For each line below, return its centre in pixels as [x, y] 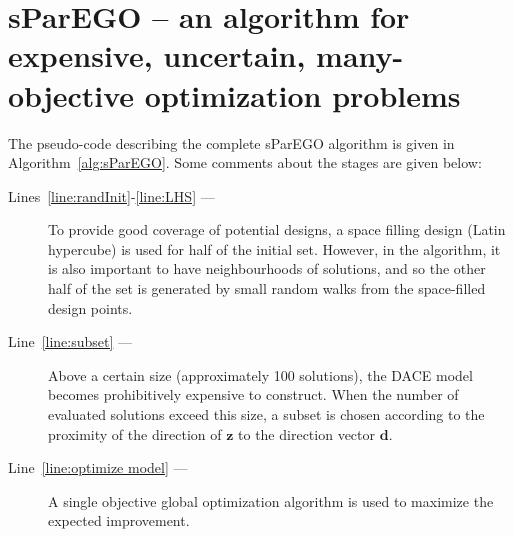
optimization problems [302, 94]
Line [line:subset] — [70, 341]
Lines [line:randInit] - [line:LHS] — [111, 195]
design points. [90, 307]
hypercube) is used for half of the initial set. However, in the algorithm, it [274, 248]
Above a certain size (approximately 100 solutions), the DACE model [260, 374]
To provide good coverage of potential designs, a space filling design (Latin [277, 229]
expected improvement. [119, 520]
